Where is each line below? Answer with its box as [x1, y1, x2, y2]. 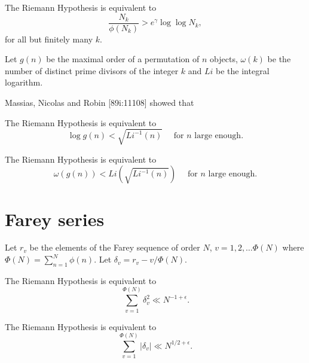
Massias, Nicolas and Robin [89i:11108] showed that [5, 96, 194, 109]
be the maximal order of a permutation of [46, 53, 200, 65]
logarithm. [5, 76, 43, 89]
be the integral [216, 64, 270, 77]
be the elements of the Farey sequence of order [29, 241, 200, 254]
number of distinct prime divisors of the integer [5, 64, 179, 77]
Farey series [5, 206, 105, 231]
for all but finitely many [5, 32, 93, 45]
